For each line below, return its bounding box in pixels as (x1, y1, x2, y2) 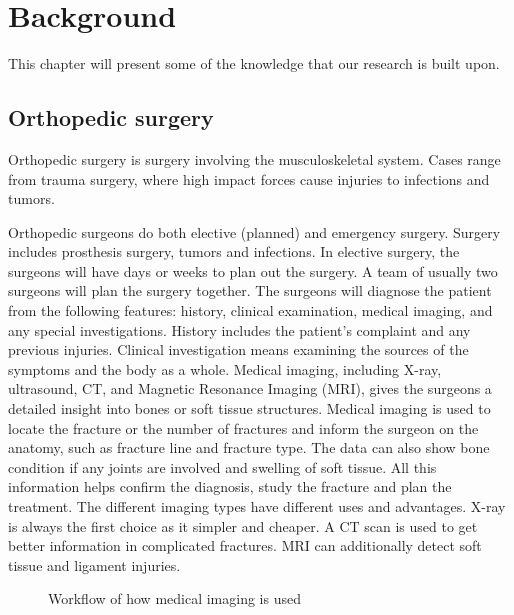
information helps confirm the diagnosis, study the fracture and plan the (8, 476, 452, 497)
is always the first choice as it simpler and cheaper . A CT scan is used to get (8, 515, 478, 536)
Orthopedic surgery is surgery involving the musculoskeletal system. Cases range (8, 148, 501, 169)
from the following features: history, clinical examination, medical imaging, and (8, 300, 493, 321)
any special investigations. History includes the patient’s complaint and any (8, 319, 471, 340)
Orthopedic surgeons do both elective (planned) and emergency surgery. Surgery (8, 221, 501, 242)
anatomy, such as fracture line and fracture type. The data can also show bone (8, 437, 490, 458)
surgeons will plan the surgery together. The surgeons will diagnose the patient (8, 280, 492, 301)
